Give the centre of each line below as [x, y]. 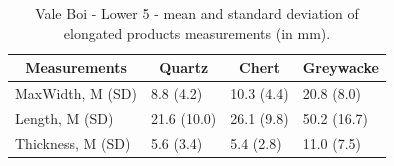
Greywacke [340, 67]
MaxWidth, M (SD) [76, 93]
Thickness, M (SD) [73, 142]
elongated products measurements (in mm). [197, 32]
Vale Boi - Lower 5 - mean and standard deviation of [197, 13]
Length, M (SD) [64, 117]
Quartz [184, 67]
